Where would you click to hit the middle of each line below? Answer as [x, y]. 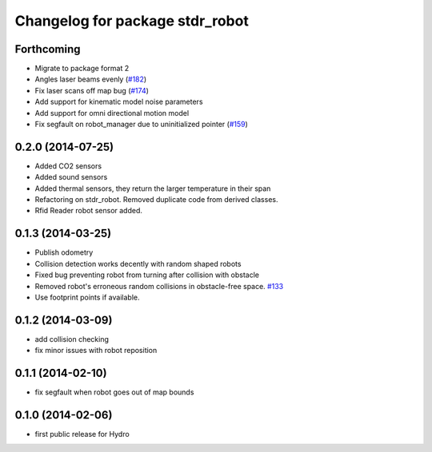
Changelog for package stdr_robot [132, 21]
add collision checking [72, 339]
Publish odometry [64, 252]
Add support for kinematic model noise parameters [119, 102]
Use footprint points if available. [87, 297]
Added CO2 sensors [68, 166]
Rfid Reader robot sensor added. [89, 211]
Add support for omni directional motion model [112, 113]
